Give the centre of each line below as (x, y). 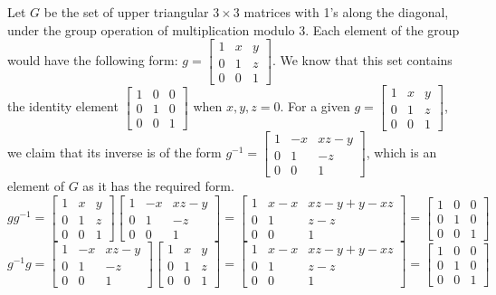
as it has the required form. (158, 186)
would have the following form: (93, 60)
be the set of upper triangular (126, 12)
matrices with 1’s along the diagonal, (346, 12)
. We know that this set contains (362, 60)
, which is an (401, 152)
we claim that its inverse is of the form (114, 152)
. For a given (315, 106)
